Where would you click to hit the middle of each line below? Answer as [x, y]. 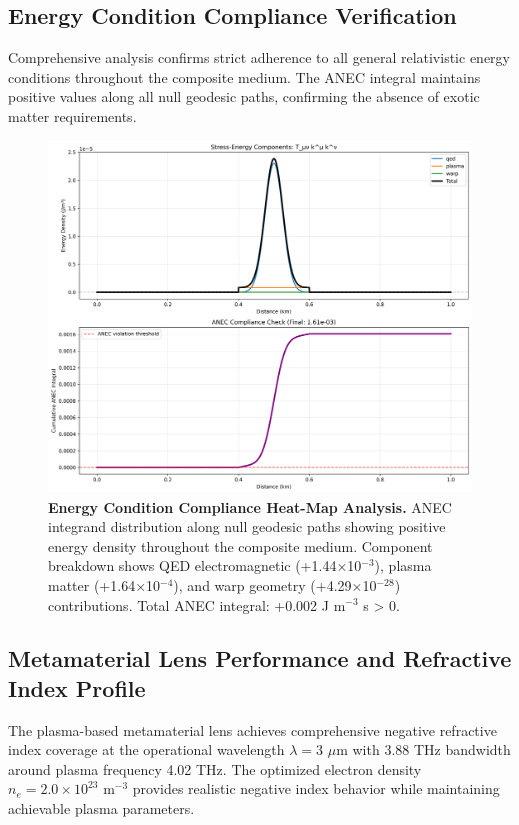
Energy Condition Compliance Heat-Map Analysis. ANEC [250, 506]
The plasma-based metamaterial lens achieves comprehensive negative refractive [252, 729]
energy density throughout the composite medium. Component [240, 545]
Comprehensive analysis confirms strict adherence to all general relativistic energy [259, 57]
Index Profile [77, 687]
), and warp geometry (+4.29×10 [275, 584]
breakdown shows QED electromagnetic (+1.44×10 [205, 565]
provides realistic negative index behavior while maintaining [316, 788]
